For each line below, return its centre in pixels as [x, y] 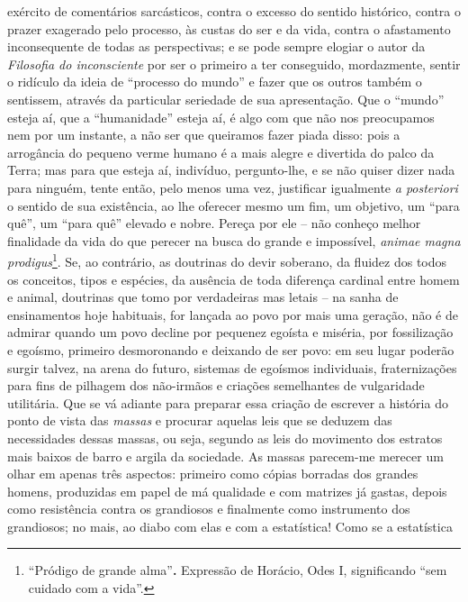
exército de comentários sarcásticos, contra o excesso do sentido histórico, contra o [234, 11]
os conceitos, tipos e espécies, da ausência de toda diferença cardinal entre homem [234, 279]
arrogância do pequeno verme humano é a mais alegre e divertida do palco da [221, 152]
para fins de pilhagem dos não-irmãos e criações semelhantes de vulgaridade [216, 385]
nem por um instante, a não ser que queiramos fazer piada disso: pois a [204, 135]
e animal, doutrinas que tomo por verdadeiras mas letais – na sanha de [203, 297]
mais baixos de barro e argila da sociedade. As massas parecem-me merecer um [225, 456]
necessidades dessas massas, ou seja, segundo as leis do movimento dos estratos [225, 438]
